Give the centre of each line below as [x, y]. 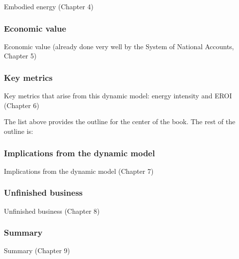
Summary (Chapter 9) [37, 250]
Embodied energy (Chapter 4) [49, 6]
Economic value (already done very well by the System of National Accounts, [119, 46]
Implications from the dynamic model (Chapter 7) [79, 171]
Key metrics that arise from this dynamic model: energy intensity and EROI [118, 96]
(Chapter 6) [22, 105]
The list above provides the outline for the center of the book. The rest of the [120, 121]
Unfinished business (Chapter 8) [52, 211]
